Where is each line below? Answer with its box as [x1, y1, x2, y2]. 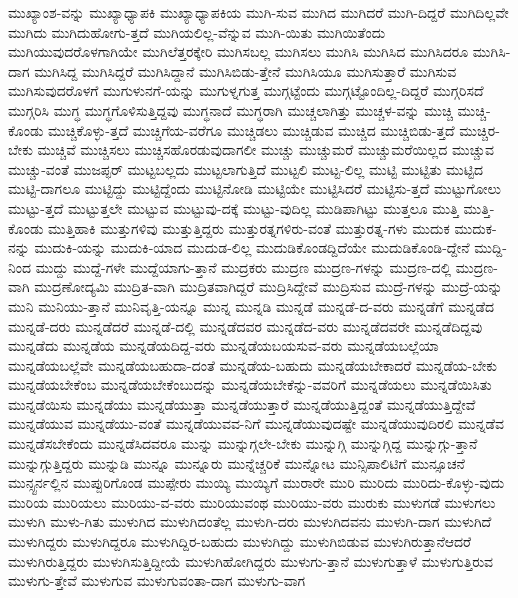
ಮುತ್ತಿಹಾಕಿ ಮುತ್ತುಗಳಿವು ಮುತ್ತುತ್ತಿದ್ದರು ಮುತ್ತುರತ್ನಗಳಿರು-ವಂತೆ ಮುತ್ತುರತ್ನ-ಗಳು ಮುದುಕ [48, 217, 450, 238]
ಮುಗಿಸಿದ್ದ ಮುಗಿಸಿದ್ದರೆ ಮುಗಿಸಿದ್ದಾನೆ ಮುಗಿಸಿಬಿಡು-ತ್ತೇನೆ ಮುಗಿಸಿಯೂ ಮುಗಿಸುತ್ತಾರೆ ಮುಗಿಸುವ [34, 60, 457, 81]
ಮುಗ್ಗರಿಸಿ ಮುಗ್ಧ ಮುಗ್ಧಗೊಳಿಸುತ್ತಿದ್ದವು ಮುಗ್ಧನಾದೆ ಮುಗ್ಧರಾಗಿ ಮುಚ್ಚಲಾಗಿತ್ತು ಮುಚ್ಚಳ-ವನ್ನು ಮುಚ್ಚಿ [8, 99, 453, 120]
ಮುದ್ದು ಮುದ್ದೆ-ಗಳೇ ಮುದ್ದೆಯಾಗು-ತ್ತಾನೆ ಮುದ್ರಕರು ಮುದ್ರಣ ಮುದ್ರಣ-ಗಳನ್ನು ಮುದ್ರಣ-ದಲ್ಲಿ [35, 256, 452, 277]
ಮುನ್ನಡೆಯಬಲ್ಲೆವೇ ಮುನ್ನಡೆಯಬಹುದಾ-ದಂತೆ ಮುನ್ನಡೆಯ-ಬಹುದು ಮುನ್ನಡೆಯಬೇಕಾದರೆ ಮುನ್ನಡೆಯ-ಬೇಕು [8, 354, 498, 375]
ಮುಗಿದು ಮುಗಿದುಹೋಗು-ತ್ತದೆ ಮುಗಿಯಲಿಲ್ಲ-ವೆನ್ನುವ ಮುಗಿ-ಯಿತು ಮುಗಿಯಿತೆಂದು [8, 21, 386, 42]
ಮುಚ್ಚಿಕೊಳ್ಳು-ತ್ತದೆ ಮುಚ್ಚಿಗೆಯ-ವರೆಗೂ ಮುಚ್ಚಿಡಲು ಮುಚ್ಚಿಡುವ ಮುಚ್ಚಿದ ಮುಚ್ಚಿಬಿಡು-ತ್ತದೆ [48, 119, 455, 140]
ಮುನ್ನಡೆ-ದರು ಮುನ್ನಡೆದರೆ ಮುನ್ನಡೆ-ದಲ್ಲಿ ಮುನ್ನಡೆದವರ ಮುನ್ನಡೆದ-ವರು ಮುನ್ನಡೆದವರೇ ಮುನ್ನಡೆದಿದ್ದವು [8, 315, 483, 336]
